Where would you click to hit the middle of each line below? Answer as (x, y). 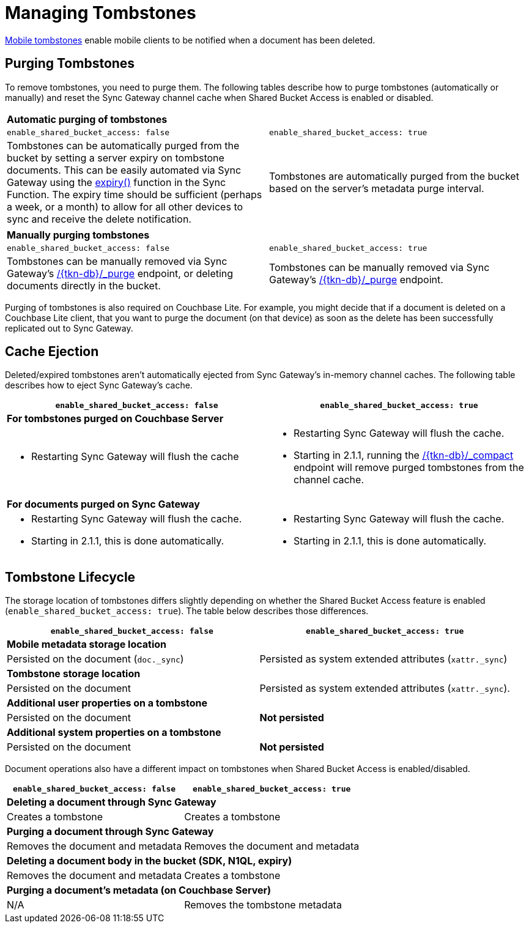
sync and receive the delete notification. (99, 219)
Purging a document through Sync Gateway (110, 832)
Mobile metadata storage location (87, 644)
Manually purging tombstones (78, 235)
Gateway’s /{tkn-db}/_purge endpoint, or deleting (120, 273)
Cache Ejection (52, 352)
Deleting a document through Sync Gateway (112, 802)
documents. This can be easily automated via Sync (124, 170)
